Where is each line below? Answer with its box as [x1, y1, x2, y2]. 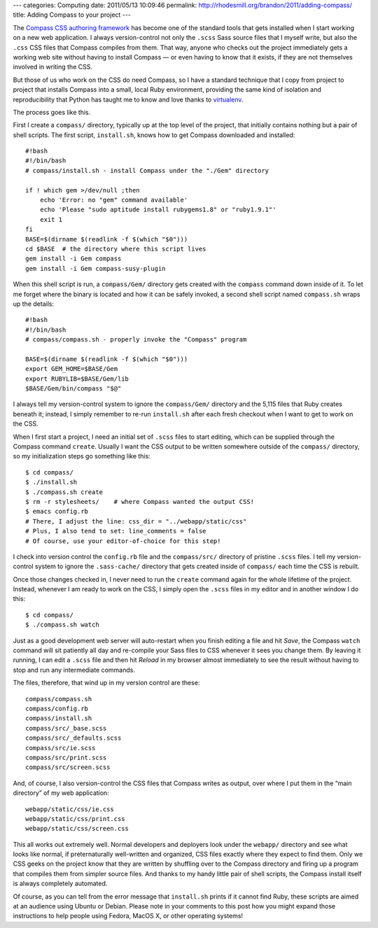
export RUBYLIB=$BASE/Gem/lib [25, 374, 129, 383]
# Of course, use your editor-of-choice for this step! [25, 537, 221, 545]
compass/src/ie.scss [25, 744, 96, 752]
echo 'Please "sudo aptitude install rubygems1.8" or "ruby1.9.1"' [39, 206, 276, 213]
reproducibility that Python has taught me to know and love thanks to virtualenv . [13, 95, 244, 104]
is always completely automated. [13, 879, 108, 888]
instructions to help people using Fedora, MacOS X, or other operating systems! [13, 912, 244, 920]
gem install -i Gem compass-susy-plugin [25, 265, 166, 272]
